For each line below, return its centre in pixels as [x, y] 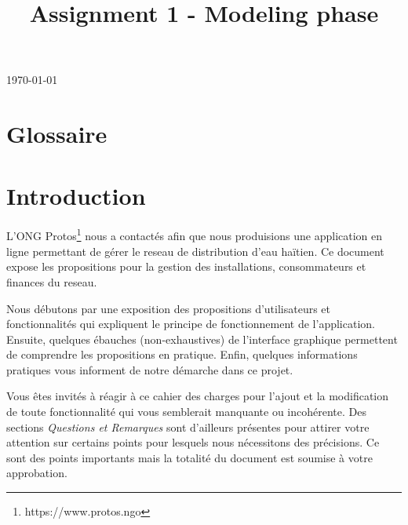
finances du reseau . [52, 281]
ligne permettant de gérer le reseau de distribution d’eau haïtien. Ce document [195, 251]
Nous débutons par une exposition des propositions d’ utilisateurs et [169, 308]
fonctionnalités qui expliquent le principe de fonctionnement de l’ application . [191, 324]
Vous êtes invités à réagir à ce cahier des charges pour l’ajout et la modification [198, 396]
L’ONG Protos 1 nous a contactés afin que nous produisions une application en [195, 235]
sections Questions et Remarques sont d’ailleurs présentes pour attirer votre [188, 427]
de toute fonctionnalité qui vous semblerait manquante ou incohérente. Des [187, 412]
